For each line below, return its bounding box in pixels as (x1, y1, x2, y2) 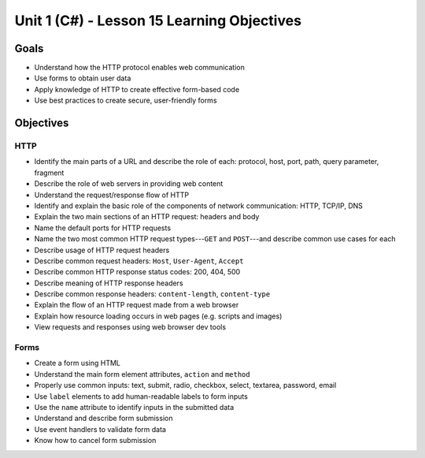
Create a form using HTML (34, 359, 121, 368)
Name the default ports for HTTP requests (34, 223, 172, 233)
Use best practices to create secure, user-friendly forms (34, 95, 217, 106)
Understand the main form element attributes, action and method (34, 369, 251, 378)
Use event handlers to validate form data (34, 424, 167, 434)
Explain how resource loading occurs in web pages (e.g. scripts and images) (34, 311, 283, 321)
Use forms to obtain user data (34, 73, 131, 83)
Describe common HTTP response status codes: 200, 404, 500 (34, 267, 241, 277)
